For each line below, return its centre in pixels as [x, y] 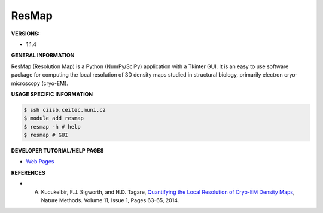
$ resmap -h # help [52, 127]
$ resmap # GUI [46, 135]
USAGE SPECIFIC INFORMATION [52, 94]
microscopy [26, 83]
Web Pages [40, 162]
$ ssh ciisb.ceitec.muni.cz [65, 110]
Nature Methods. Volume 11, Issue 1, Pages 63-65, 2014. [110, 200]
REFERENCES [28, 172]
